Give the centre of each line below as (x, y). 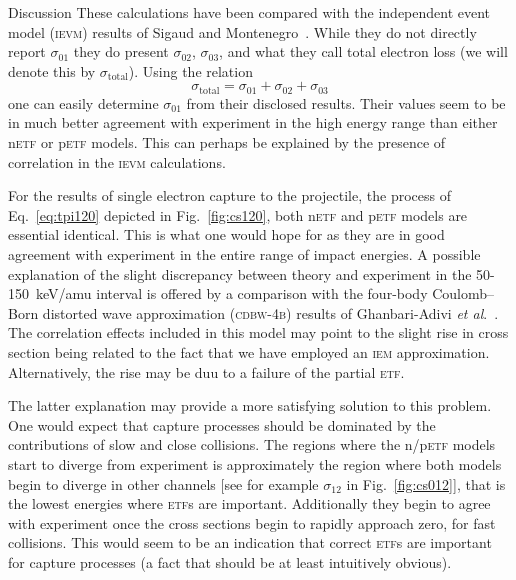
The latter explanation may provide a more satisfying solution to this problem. (250, 405)
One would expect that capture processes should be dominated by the (222, 424)
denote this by (52, 70)
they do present (121, 51)
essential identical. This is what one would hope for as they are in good (226, 234)
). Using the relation (190, 70)
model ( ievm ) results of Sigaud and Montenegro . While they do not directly (242, 31)
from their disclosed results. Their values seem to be (346, 102)
